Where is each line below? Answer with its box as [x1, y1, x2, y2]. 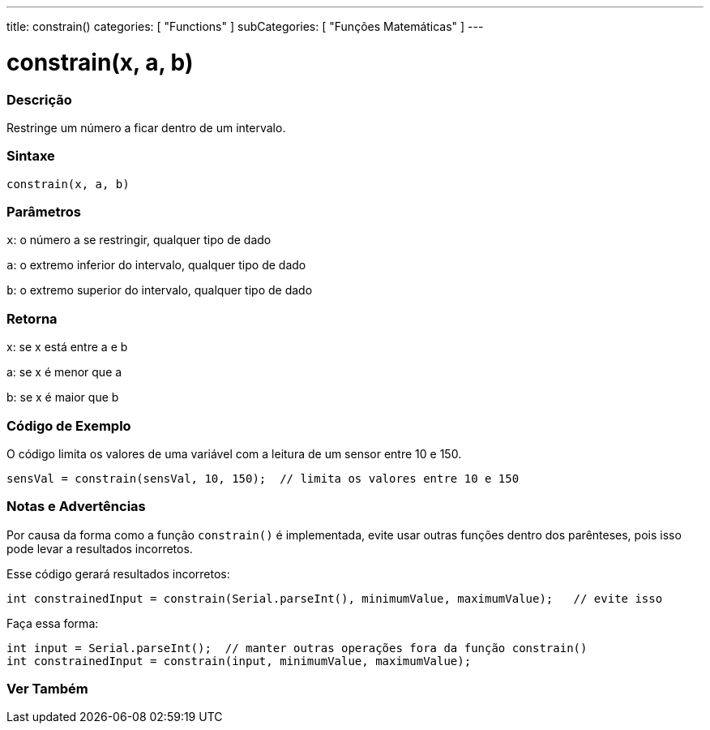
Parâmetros [6, 204, 81, 220]
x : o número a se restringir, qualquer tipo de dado [6, 233, 272, 247]
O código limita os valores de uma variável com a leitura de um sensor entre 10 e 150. [6, 446, 462, 461]
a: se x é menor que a [6, 365, 122, 380]
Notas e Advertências [6, 498, 146, 515]
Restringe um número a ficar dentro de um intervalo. [6, 120, 286, 135]
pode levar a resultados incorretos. [6, 541, 193, 556]
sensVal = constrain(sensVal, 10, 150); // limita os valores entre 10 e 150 [6, 471, 520, 485]
